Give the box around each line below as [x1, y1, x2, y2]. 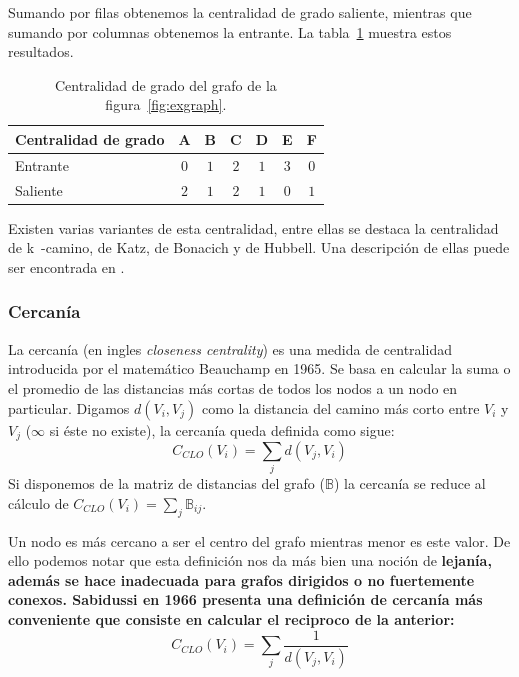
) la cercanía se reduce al [333, 473, 486, 494]
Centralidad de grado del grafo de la [54, 74, 277, 95]
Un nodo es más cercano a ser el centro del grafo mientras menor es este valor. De [8, 530, 511, 551]
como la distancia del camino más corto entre [201, 397, 480, 418]
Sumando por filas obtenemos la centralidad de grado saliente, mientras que [8, 2, 472, 22]
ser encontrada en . [8, 256, 125, 277]
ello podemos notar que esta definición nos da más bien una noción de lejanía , [8, 550, 492, 571]
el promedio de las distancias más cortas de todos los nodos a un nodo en [8, 377, 458, 398]
